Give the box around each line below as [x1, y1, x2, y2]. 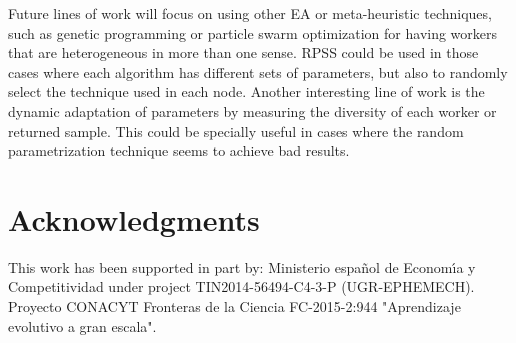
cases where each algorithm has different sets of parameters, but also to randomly [8, 61, 508, 82]
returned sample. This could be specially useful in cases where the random [8, 120, 464, 141]
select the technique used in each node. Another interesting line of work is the [8, 81, 485, 102]
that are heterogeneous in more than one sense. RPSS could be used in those [8, 42, 479, 63]
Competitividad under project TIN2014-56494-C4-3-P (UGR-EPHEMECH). [8, 276, 475, 297]
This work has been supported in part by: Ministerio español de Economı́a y [8, 256, 476, 277]
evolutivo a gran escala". [8, 315, 157, 336]
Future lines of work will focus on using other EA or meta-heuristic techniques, [8, 3, 492, 23]
